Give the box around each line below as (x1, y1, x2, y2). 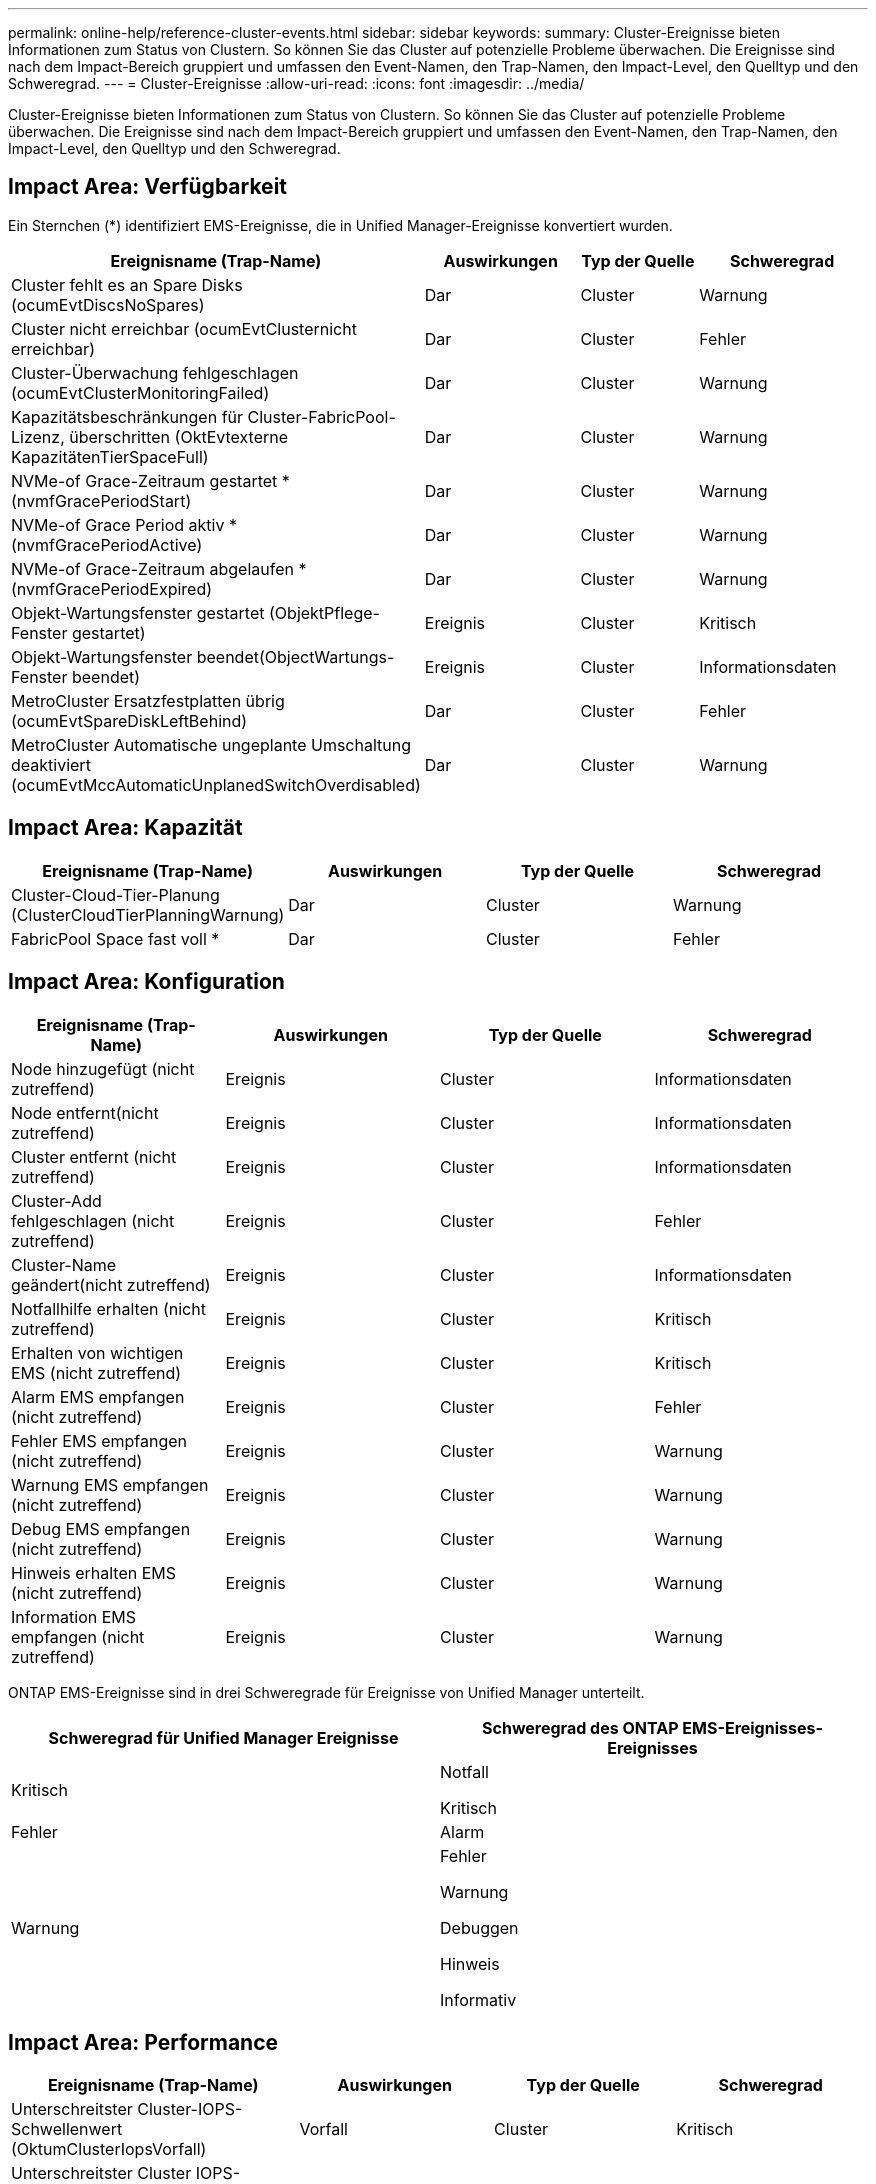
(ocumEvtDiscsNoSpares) (11, 294, 205, 315)
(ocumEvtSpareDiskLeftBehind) (11, 710, 248, 731)
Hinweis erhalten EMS (11, 1562, 177, 1583)
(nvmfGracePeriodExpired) (11, 578, 213, 599)
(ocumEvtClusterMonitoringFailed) (11, 382, 270, 403)
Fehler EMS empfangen (11, 1430, 188, 1451)
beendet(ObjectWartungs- (196, 646, 395, 667)
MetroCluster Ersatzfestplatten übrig (11, 690, 285, 711)
